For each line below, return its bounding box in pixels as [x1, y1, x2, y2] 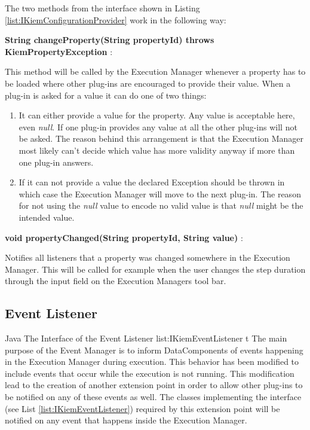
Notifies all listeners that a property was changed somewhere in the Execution [5, 251, 290, 264]
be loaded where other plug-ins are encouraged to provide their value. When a [5, 77, 291, 89]
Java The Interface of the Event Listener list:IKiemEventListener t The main [5, 332, 287, 344]
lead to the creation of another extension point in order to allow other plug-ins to [5, 379, 303, 391]
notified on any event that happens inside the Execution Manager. [5, 414, 247, 426]
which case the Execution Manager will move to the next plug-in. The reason [19, 187, 301, 200]
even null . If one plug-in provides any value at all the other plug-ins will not [19, 120, 297, 133]
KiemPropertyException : [5, 45, 113, 57]
